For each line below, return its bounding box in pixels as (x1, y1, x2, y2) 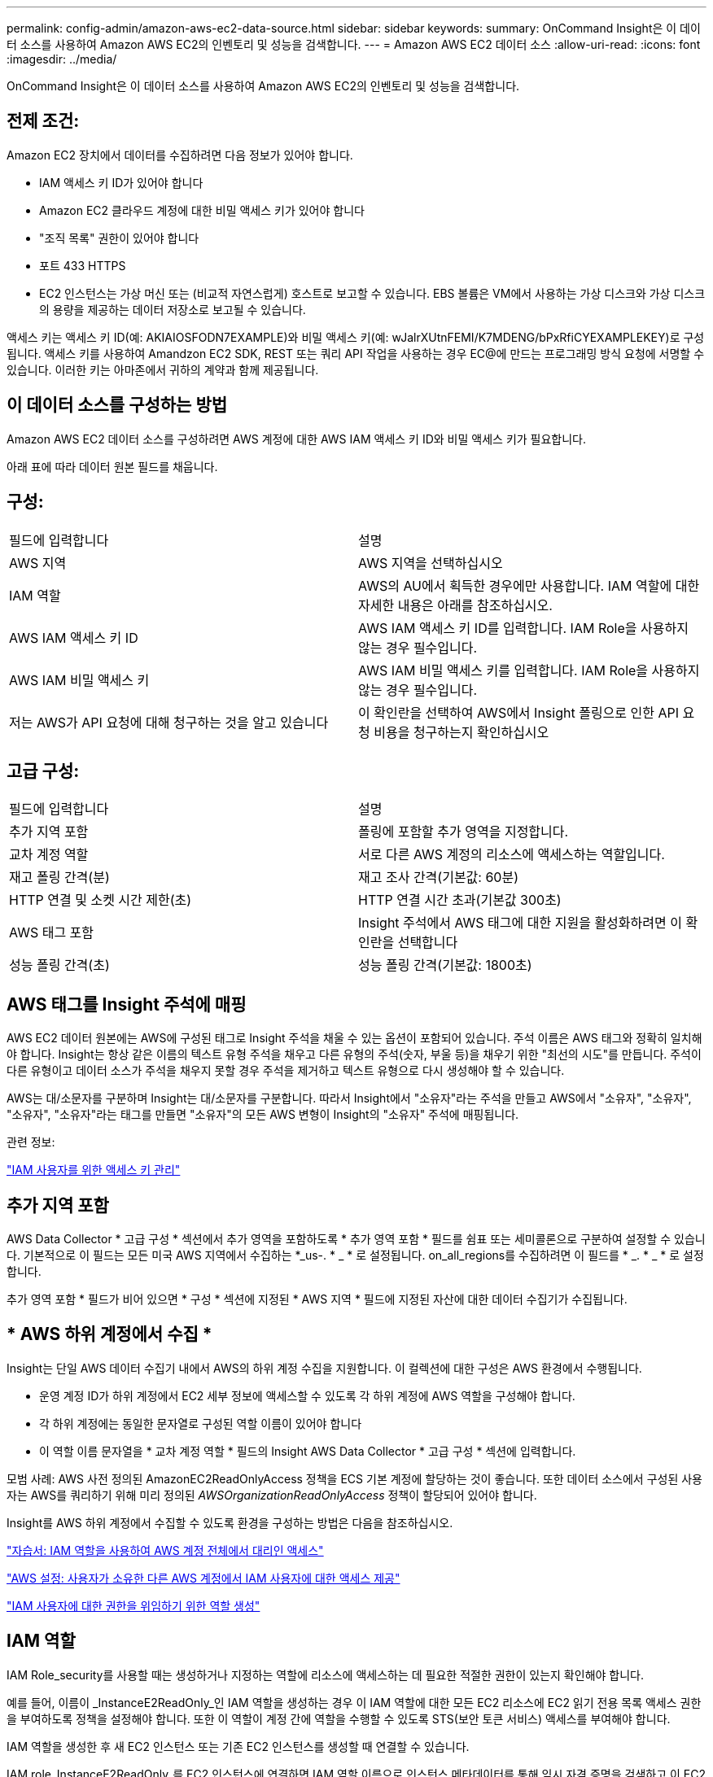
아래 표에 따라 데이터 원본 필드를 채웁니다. (7, 459, 218, 474)
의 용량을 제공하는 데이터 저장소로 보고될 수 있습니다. (39, 302, 306, 317)
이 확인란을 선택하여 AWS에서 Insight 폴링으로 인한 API (358, 704, 680, 721)
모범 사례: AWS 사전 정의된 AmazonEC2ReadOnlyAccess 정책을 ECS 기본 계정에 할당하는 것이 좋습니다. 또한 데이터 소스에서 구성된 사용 (7, 1471, 702, 1486)
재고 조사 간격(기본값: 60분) (358, 869, 518, 886)
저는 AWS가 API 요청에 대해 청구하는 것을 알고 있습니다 (9, 714, 329, 731)
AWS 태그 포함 (9, 924, 94, 941)
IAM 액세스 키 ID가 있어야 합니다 (39, 175, 203, 190)
